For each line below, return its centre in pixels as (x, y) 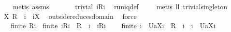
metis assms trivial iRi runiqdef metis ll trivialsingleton (120, 6)
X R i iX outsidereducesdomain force (70, 16)
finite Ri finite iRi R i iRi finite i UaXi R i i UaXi (113, 25)
